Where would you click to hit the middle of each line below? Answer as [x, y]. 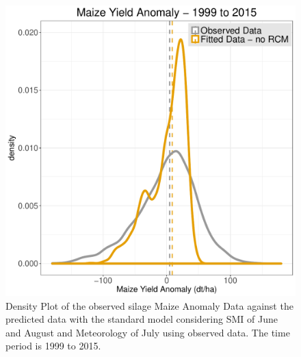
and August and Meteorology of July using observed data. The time [148, 332]
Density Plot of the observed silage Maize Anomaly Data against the [149, 305]
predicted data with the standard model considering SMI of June [142, 319]
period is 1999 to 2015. [53, 346]
